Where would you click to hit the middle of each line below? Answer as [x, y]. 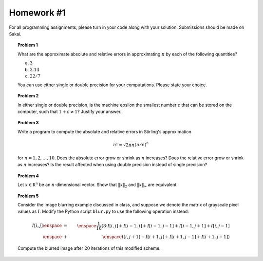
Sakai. [15, 34]
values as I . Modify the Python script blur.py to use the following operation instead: [103, 211]
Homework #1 [37, 13]
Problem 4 [28, 176]
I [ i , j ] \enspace [47, 226]
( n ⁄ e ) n [142, 144]
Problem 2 [28, 96]
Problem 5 [28, 196]
